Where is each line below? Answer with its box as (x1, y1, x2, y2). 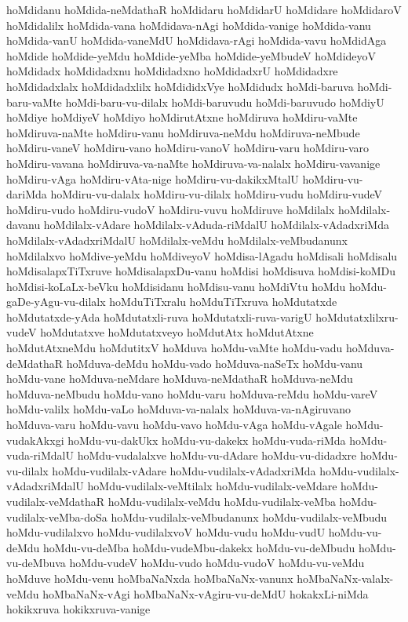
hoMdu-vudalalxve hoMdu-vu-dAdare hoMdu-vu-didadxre (77, 447, 357, 464)
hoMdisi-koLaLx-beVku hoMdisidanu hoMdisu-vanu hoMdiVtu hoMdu (6, 278, 346, 294)
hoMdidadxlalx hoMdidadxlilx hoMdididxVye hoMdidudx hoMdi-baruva (6, 78, 354, 94)
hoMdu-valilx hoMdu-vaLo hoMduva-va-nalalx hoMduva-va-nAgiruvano (6, 401, 351, 417)
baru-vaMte (6, 93, 62, 110)
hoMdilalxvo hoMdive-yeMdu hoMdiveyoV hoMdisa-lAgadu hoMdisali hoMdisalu (6, 247, 398, 264)
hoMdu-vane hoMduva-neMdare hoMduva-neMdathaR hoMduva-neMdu (6, 370, 353, 387)
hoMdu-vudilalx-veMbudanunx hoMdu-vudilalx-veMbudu (111, 508, 388, 525)
